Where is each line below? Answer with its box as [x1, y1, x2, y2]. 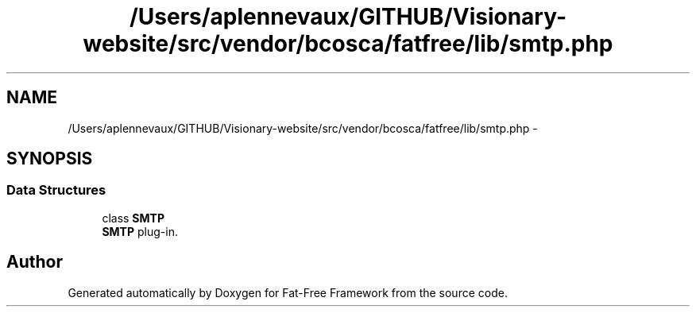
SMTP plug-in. [102, 224, 178, 238]
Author [6, 252, 63, 272]
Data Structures [6, 182, 106, 199]
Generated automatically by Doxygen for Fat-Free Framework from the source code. [68, 285, 508, 299]
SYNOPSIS [6, 149, 93, 169]
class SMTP [102, 211, 164, 225]
